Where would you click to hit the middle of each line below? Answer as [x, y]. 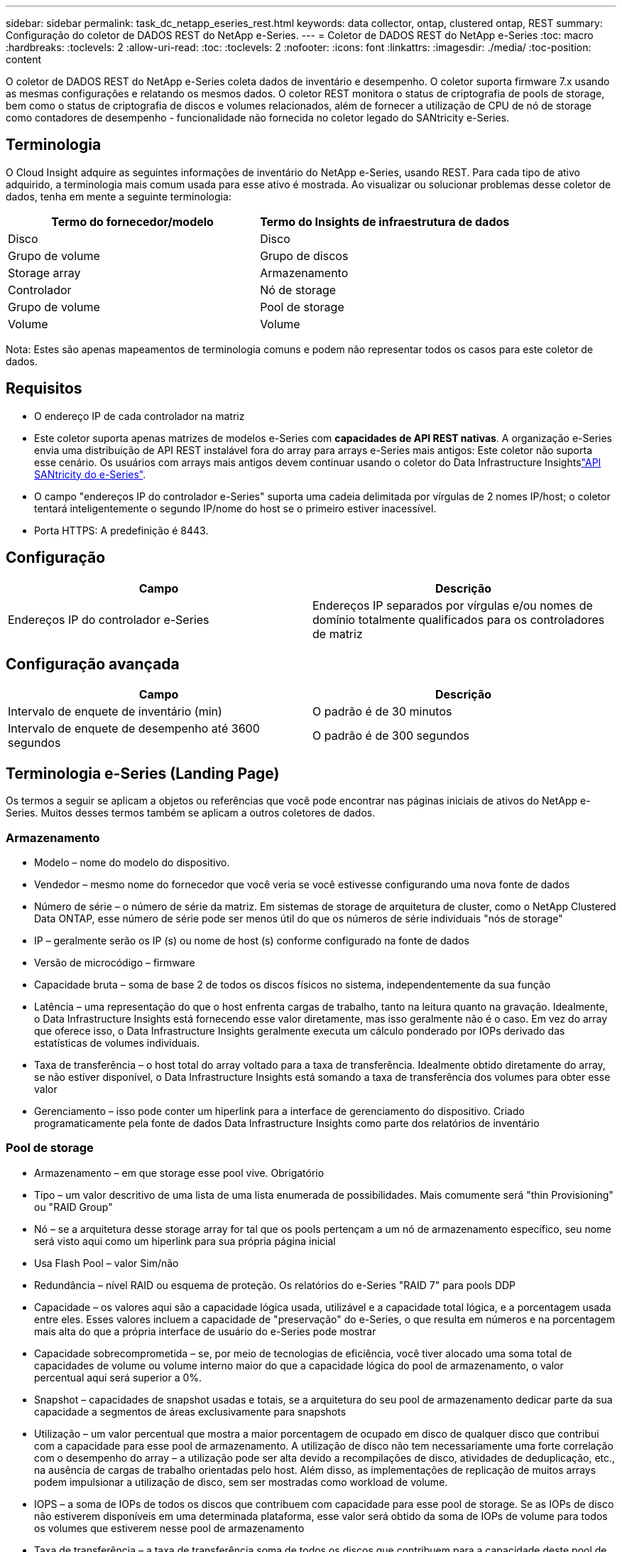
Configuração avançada [93, 664]
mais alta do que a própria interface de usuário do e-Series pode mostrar [205, 1331]
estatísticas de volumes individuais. [117, 1042]
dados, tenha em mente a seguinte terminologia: [119, 196]
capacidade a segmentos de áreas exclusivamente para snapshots [190, 1411]
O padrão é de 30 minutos [382, 712]
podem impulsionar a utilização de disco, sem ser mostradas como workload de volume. [241, 1482]
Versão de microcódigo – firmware [115, 962]
